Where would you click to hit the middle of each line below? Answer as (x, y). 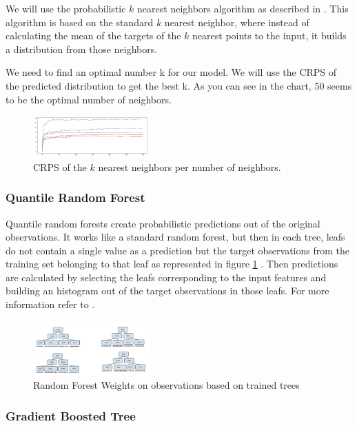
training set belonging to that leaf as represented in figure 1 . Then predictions (172, 264)
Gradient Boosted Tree (71, 415)
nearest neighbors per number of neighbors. (190, 166)
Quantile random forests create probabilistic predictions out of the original (163, 223)
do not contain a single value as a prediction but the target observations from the (178, 250)
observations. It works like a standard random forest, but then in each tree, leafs (175, 237)
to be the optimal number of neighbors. (89, 99)
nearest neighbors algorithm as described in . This (243, 8)
